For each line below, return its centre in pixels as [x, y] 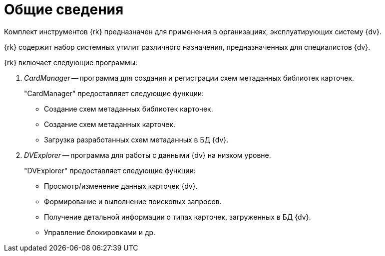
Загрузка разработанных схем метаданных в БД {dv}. [136, 139]
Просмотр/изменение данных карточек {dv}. [121, 186]
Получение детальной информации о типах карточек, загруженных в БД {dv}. [178, 217]
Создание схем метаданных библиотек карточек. [129, 109]
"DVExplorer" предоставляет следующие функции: [110, 170]
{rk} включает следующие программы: [71, 62]
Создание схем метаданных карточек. [110, 124]
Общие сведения [64, 9]
